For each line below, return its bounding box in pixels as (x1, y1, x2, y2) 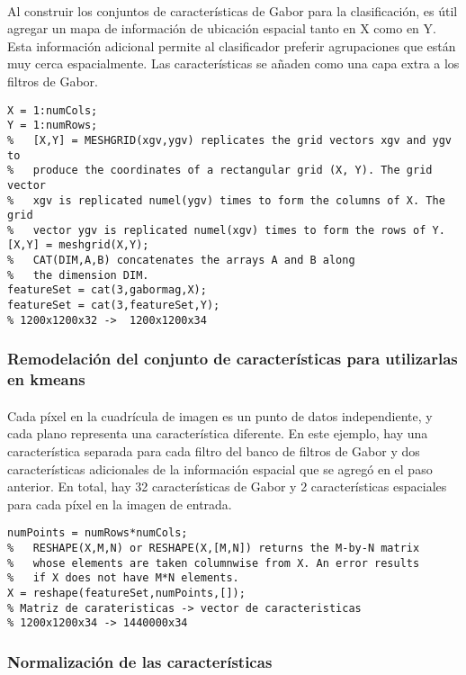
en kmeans (7, 368, 85, 391)
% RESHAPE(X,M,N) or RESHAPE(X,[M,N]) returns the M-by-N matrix (7, 541, 420, 554)
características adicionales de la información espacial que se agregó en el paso (7, 459, 433, 478)
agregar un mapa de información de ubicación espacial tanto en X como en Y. (7, 19, 436, 38)
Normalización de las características (7, 650, 273, 672)
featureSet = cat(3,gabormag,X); (7, 283, 207, 297)
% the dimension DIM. (7, 268, 149, 282)
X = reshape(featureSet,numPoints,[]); (7, 586, 246, 599)
